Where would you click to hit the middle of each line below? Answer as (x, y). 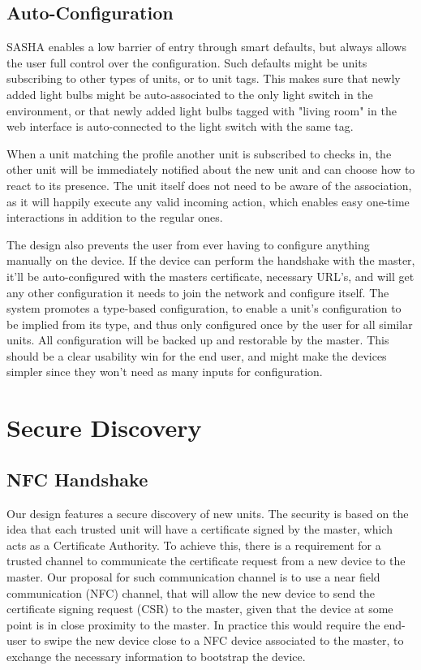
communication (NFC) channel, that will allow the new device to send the (191, 592)
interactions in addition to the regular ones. (115, 217)
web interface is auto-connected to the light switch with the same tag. (180, 126)
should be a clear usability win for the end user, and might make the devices (197, 355)
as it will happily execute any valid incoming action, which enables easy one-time (208, 201)
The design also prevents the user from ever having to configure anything (188, 244)
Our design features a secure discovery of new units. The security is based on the (208, 513)
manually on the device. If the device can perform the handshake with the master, (211, 260)
